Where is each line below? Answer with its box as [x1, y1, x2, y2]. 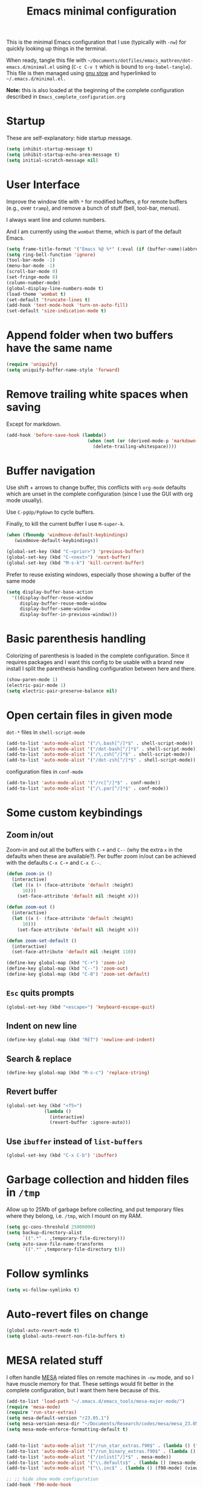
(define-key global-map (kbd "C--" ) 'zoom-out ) [6, 965, 129, 972]
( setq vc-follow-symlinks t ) [6, 1287, 80, 1293]
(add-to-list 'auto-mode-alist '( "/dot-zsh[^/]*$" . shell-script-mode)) [6, 757, 196, 764]
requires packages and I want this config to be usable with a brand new [6, 659, 184, 666]
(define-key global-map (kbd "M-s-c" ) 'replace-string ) [6, 1070, 150, 1076]
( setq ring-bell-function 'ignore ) [6, 252, 96, 258]
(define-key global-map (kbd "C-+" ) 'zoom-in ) [6, 960, 126, 966]
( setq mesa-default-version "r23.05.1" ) [6, 1415, 110, 1422]
